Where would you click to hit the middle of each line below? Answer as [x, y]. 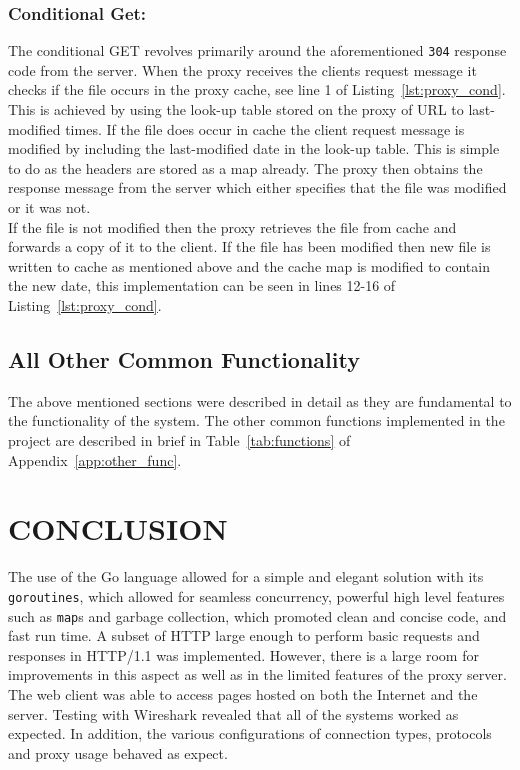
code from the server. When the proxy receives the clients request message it [242, 69]
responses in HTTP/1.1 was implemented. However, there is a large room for [243, 654]
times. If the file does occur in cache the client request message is [265, 128]
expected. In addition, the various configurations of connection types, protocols [250, 733]
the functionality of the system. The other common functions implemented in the [256, 420]
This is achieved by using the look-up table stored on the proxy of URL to [236, 109]
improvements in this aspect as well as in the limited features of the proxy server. [257, 674]
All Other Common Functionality [184, 358]
